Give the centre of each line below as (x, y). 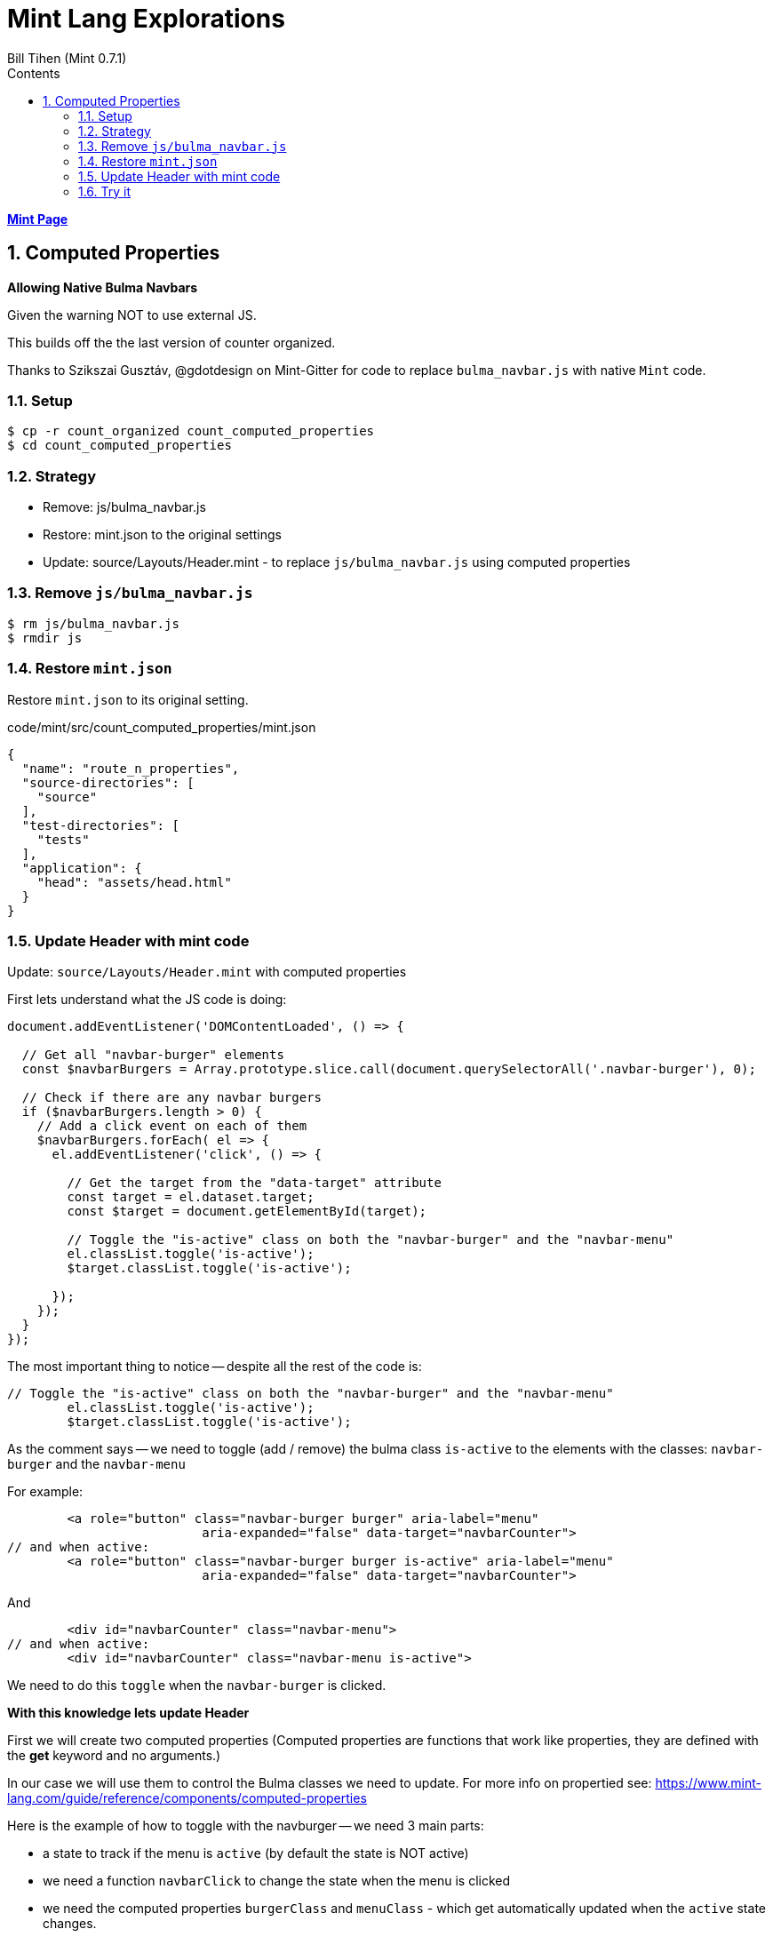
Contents (34, 73)
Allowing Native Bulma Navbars (103, 287)
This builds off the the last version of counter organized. (171, 342)
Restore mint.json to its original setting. (128, 699)
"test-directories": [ (100, 825)
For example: (45, 1492)
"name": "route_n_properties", (131, 768)
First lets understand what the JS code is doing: (147, 1000)
